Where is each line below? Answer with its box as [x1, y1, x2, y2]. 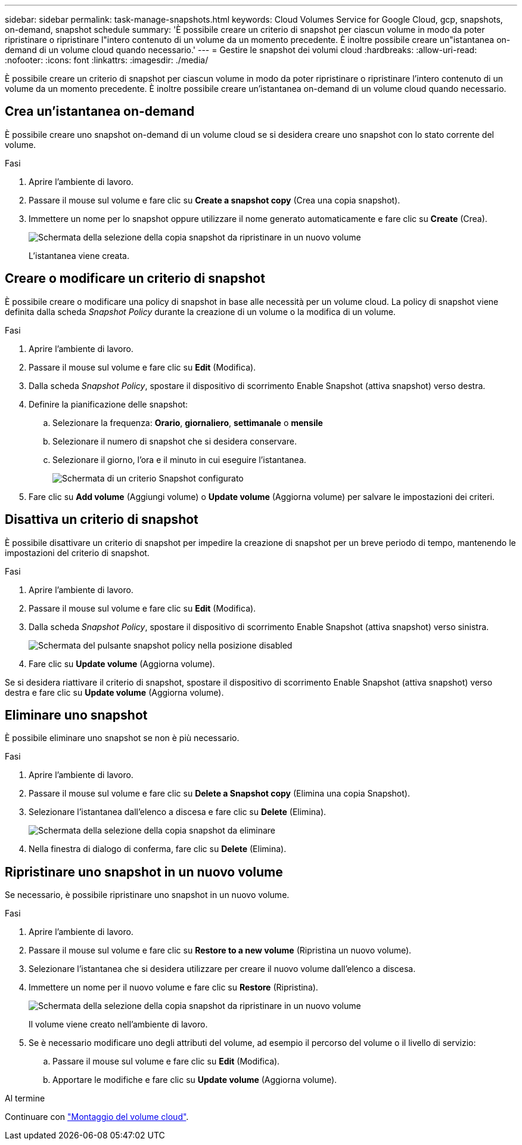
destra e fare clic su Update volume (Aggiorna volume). [5, 687, 224, 698]
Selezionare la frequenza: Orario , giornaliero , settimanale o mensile [52, 417, 323, 428]
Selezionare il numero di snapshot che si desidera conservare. [52, 436, 297, 446]
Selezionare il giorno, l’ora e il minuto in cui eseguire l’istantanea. [52, 454, 306, 465]
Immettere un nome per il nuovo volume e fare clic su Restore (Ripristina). [29, 982, 318, 993]
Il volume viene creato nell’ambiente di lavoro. [29, 1019, 208, 1030]
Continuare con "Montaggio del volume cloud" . [5, 1112, 189, 1122]
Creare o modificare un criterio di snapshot [5, 271, 265, 286]
